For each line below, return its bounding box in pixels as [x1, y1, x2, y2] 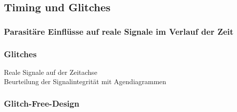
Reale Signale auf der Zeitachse [4, 67, 97, 77]
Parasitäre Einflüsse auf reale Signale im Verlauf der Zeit [4, 25, 234, 37]
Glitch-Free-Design [4, 97, 80, 109]
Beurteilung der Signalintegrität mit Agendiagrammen [4, 76, 167, 87]
